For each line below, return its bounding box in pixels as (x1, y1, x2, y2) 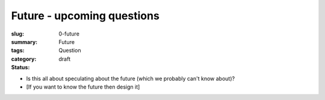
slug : (11, 30, 24, 37)
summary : (11, 38, 38, 45)
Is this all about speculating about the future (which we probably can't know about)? (26, 75, 235, 82)
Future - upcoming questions (11, 9, 159, 22)
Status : (11, 64, 30, 71)
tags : (11, 47, 25, 54)
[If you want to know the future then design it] (26, 83, 140, 90)
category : (11, 55, 37, 63)
